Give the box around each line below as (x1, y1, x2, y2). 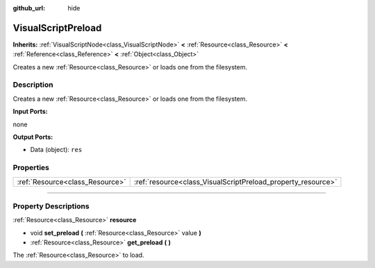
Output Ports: (12, 133, 53, 141)
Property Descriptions (12, 201, 90, 211)
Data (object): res (30, 146, 83, 154)
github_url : (12, 4, 45, 12)
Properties (12, 163, 50, 173)
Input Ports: (12, 108, 48, 116)
